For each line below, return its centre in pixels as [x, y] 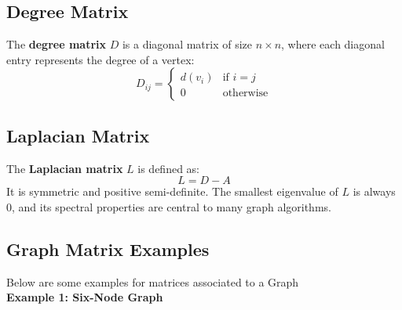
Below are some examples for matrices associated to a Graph [153, 281]
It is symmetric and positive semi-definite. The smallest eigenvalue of [172, 191]
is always [374, 191]
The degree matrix [57, 44]
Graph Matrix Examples [108, 249]
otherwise [245, 94]
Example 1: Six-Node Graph [85, 297]
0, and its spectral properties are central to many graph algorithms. [169, 206]
